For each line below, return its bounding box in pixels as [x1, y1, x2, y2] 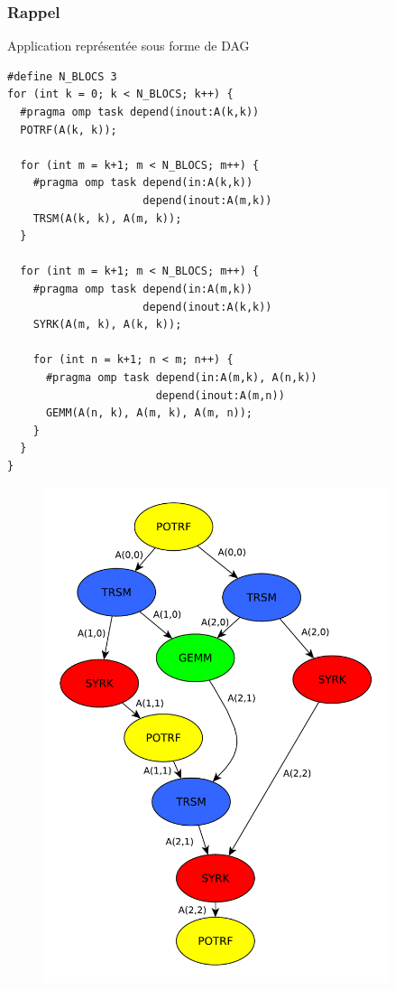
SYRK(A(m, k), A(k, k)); [32, 318, 182, 332]
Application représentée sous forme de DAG [7, 36, 250, 55]
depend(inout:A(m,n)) [155, 388, 285, 402]
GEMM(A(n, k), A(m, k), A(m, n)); [45, 406, 253, 420]
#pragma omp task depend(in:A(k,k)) [32, 176, 253, 190]
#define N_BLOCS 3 [7, 70, 117, 83]
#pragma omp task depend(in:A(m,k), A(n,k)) [45, 370, 317, 384]
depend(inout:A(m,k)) [142, 193, 272, 207]
